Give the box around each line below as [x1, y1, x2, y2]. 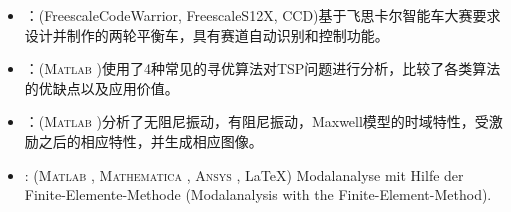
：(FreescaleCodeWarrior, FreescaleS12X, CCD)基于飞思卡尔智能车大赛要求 [24, 5, 501, 25]
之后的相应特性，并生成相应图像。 [38, 130, 263, 151]
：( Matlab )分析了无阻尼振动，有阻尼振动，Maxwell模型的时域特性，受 [24, 111, 489, 132]
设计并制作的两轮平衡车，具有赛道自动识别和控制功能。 [24, 24, 389, 45]
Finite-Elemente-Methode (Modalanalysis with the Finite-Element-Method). [24, 184, 492, 205]
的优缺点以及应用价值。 [24, 77, 179, 98]
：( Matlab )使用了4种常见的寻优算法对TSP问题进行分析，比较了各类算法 [24, 58, 501, 79]
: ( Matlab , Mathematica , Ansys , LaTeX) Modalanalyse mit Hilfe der [24, 164, 464, 185]
